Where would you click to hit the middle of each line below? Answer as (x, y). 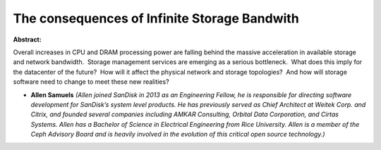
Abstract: (27, 39)
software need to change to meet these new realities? (91, 82)
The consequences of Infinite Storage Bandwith (156, 18)
